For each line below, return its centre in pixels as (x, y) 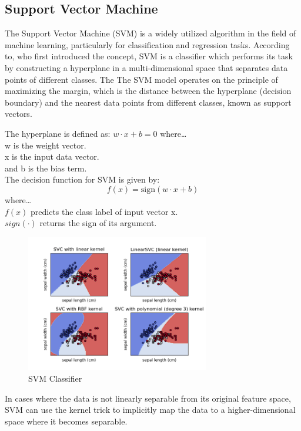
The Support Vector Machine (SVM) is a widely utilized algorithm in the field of (150, 33)
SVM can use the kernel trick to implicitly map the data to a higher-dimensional (150, 410)
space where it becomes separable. (66, 421)
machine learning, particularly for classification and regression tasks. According (147, 44)
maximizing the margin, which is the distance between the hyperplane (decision (148, 91)
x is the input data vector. (52, 156)
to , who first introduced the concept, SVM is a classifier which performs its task (149, 56)
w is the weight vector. (46, 145)
